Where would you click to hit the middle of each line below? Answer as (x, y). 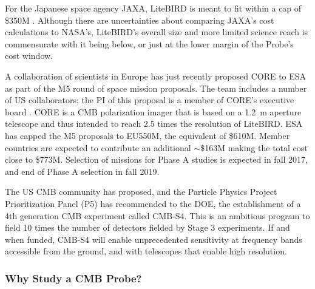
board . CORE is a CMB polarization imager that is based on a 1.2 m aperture (153, 111)
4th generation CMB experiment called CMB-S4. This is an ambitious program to (157, 215)
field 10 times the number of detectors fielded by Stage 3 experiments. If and (147, 227)
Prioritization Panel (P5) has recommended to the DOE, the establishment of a (153, 203)
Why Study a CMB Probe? (73, 278)
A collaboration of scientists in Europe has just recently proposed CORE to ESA (156, 76)
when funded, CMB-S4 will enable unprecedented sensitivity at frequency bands (154, 239)
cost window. (29, 56)
